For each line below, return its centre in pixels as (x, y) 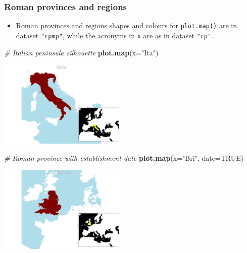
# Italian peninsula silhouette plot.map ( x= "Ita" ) (81, 52)
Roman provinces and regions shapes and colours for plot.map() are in (126, 25)
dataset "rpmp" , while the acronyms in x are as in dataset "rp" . (115, 35)
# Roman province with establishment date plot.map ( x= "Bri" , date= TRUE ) (124, 157)
